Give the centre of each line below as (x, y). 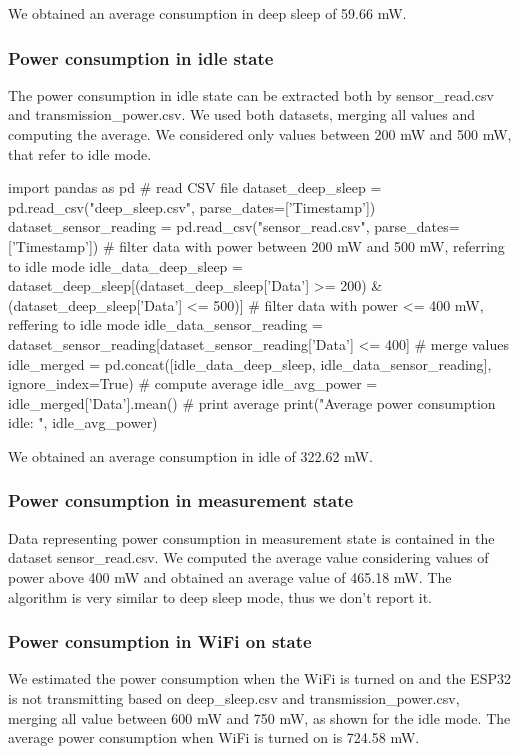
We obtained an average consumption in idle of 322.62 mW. (190, 455)
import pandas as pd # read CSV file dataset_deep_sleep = (195, 187)
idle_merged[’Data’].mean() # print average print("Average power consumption (252, 402)
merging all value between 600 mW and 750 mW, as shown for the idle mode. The (259, 717)
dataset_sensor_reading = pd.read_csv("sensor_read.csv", (189, 226)
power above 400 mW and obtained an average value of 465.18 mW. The (230, 576)
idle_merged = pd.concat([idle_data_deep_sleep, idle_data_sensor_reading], (250, 363)
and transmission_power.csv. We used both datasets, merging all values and (242, 114)
